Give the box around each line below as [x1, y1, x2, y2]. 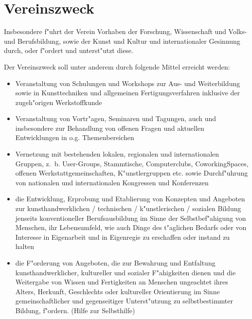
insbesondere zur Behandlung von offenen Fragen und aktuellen [15, 123, 204, 133]
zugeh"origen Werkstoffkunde [15, 97, 102, 107]
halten [15, 241, 34, 251]
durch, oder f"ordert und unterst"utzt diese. [4, 45, 133, 55]
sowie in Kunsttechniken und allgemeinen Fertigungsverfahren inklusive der [15, 88, 240, 98]
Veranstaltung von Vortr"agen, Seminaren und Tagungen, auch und [15, 113, 216, 124]
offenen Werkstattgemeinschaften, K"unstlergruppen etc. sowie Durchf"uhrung [15, 168, 248, 178]
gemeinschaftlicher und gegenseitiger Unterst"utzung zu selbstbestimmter [15, 296, 234, 306]
